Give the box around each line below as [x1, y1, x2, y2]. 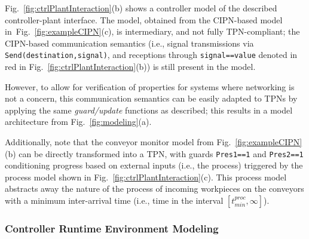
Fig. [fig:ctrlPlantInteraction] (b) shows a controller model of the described [5, 2, 277, 14]
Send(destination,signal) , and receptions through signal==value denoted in [5, 48, 298, 61]
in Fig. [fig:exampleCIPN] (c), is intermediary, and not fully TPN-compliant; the [5, 25, 300, 38]
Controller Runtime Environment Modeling [5, 220, 219, 235]
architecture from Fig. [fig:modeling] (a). [5, 115, 152, 128]
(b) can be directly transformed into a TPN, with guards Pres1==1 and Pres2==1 [5, 147, 304, 160]
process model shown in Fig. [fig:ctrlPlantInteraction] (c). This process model [5, 170, 287, 183]
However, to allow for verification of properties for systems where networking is [5, 80, 295, 93]
